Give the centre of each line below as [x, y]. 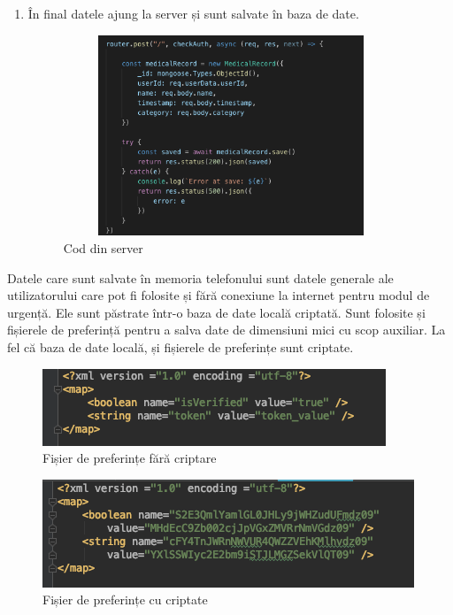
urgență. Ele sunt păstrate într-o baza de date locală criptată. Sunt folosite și [216, 312]
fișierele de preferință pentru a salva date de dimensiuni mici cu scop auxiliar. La [226, 330]
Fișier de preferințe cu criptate [125, 600]
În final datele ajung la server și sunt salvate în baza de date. [193, 13]
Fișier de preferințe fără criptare [130, 458]
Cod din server [103, 247]
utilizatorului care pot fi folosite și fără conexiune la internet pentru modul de [219, 295]
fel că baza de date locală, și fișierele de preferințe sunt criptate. [180, 346]
